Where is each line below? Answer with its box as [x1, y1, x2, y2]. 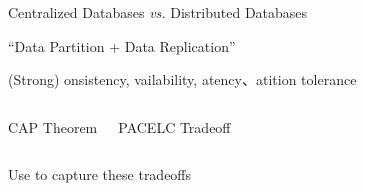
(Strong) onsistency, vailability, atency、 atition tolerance [8, 69, 357, 90]
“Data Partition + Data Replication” [8, 35, 236, 56]
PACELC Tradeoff [118, 116, 231, 137]
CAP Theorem [8, 116, 98, 137]
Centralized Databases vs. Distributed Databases [8, 2, 308, 22]
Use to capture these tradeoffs [8, 164, 192, 185]
